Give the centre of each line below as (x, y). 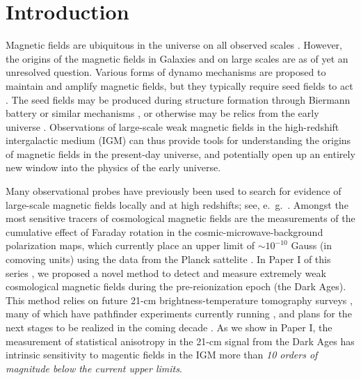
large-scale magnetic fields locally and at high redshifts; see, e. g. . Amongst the (177, 204)
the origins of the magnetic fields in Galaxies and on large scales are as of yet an (177, 58)
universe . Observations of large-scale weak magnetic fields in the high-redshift (173, 126)
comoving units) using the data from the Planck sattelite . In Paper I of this (168, 259)
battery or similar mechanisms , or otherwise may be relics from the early (162, 113)
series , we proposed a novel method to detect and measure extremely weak (166, 272)
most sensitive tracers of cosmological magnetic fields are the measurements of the (180, 218)
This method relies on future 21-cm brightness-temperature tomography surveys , (179, 300)
